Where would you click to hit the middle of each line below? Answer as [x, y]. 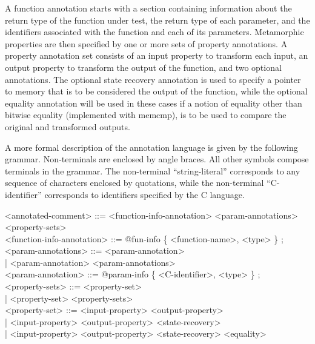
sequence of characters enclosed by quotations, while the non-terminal [134, 183]
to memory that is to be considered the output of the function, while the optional [156, 91]
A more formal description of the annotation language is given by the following [151, 147]
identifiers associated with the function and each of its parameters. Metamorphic [154, 32]
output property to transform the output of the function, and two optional [143, 67]
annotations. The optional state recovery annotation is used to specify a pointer [153, 79]
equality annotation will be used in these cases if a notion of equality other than [154, 103]
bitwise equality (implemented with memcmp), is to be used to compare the [146, 115]
